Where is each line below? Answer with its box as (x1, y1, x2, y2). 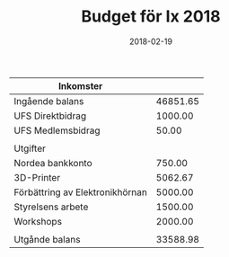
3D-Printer (13, 171, 61, 183)
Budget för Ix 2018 (80, 6, 222, 27)
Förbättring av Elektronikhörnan (13, 186, 148, 199)
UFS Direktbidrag (13, 110, 87, 122)
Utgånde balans (13, 233, 81, 245)
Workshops (13, 215, 63, 227)
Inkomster (57, 79, 103, 92)
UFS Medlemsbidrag (13, 124, 101, 137)
